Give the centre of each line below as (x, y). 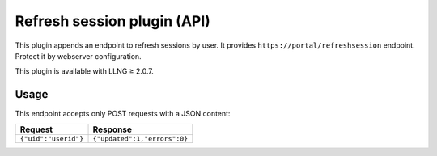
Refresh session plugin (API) (112, 21)
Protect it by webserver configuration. (78, 56)
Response (112, 129)
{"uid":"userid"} (52, 139)
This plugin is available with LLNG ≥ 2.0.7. (84, 71)
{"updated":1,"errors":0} (140, 139)
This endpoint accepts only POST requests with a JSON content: (123, 114)
